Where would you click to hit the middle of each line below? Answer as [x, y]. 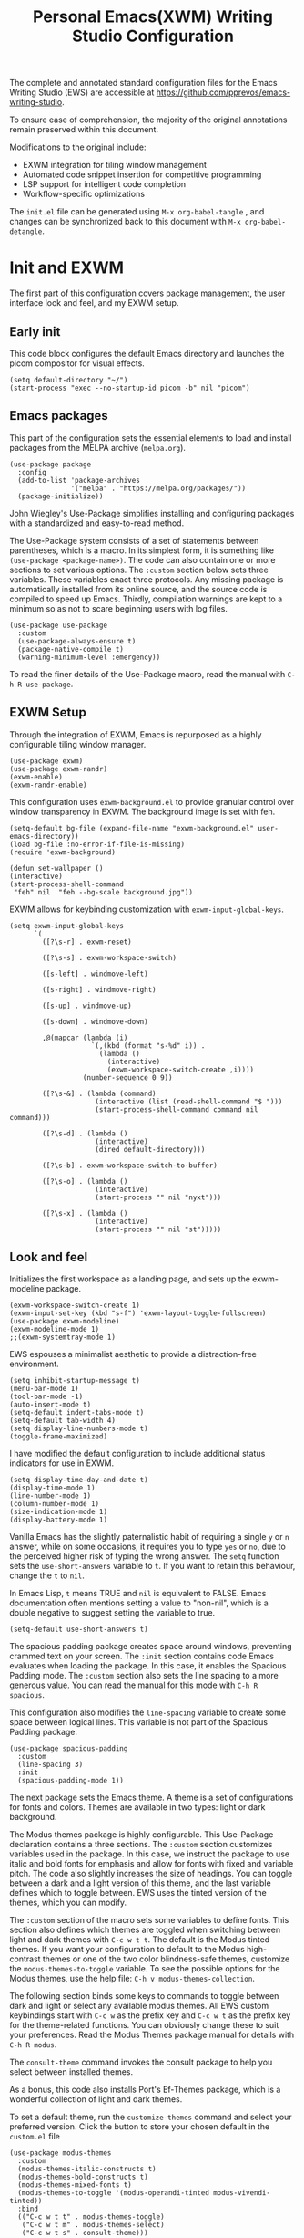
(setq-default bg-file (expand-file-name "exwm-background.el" [132, 828]
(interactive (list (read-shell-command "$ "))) [189, 1102]
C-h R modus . [33, 2045]
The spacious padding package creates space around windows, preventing [151, 1647]
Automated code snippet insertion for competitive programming [142, 174]
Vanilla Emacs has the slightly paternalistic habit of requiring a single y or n [149, 1537]
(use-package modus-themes [61, 2153]
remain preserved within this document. [84, 130]
